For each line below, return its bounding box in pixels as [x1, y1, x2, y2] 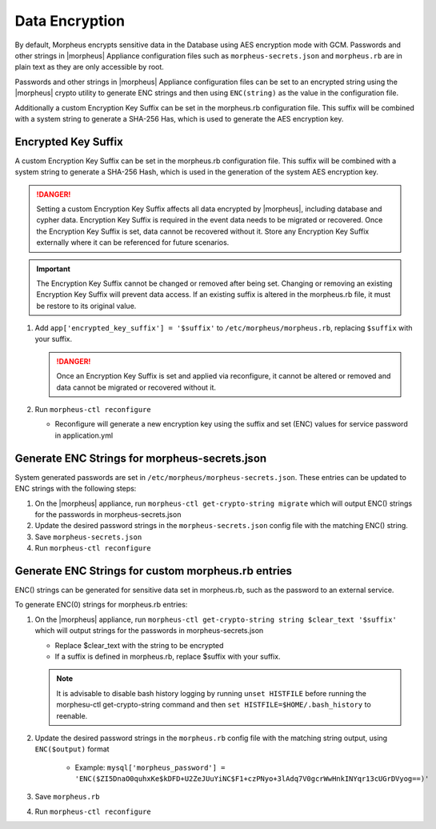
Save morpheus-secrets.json [34, 532, 142, 542]
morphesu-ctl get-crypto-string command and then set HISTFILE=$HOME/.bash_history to [56, 700, 371, 710]
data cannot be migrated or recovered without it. [56, 382, 216, 392]
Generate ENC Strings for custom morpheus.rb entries [14, 564, 292, 578]
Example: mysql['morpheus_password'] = [74, 763, 226, 772]
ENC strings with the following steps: [14, 484, 137, 494]
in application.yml [54, 431, 114, 440]
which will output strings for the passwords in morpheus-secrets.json [34, 626, 264, 635]
